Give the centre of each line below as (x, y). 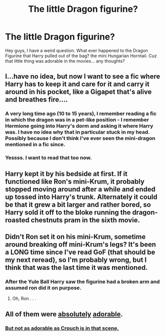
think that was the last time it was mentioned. (77, 267)
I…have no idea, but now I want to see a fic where (83, 77)
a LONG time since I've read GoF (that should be (80, 252)
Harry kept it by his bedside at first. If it (66, 174)
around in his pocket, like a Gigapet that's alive (79, 92)
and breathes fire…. (37, 100)
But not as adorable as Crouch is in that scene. (62, 328)
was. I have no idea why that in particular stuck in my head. (77, 132)
